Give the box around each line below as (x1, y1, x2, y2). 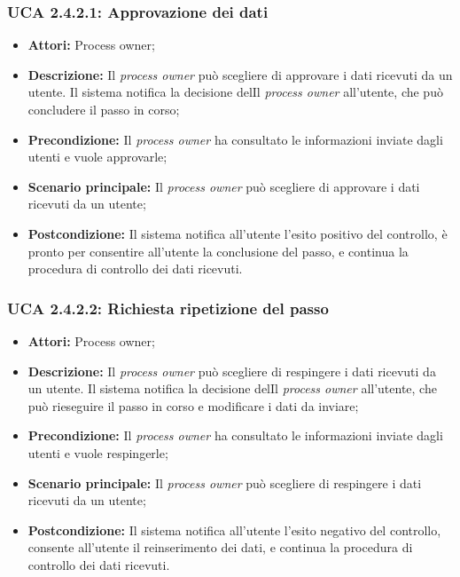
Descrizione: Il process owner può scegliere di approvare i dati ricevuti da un (27, 65, 453, 83)
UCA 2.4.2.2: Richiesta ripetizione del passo (7, 296, 329, 319)
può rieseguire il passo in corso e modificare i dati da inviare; (27, 396, 359, 415)
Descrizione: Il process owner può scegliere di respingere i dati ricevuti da (27, 361, 436, 380)
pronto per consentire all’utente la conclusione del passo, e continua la (27, 241, 409, 260)
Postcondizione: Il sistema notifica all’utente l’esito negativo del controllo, (27, 520, 441, 539)
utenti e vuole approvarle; (27, 147, 168, 166)
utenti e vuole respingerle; (27, 443, 168, 462)
